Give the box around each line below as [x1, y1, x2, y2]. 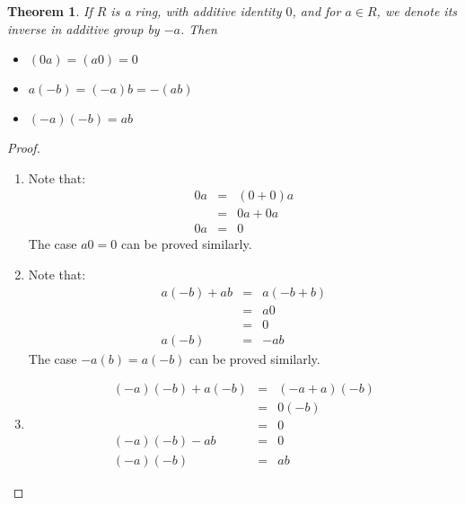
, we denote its [376, 2, 458, 20]
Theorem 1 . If [7, 2, 92, 20]
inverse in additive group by [7, 19, 160, 38]
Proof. [7, 138, 40, 157]
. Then [180, 19, 217, 38]
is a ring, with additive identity [110, 2, 282, 20]
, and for [292, 2, 341, 20]
